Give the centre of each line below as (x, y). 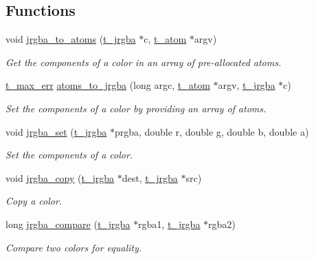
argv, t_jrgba (247, 85)
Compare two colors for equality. (74, 247)
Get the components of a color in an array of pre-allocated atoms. (144, 62)
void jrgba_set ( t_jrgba (56, 131)
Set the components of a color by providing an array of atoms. (136, 108)
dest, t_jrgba (150, 177)
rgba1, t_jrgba (169, 224)
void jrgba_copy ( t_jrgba (60, 177)
